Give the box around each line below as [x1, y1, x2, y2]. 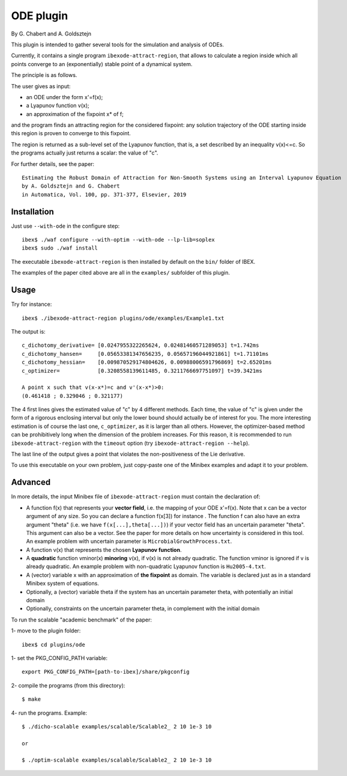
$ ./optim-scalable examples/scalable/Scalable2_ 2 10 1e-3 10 [22, 757, 212, 763]
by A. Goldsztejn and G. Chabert [22, 183, 120, 189]
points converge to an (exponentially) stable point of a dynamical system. [11, 60, 193, 67]
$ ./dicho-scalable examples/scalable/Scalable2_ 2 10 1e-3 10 [22, 723, 212, 730]
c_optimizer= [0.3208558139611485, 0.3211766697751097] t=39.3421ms [22, 367, 262, 374]
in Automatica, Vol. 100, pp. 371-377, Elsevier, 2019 [22, 191, 187, 198]
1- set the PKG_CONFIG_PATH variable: [11, 654, 108, 661]
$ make [22, 696, 41, 703]
